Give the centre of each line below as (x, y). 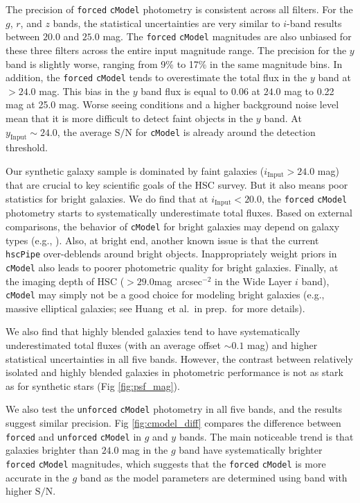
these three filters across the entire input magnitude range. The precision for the (176, 50)
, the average (84, 131)
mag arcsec (178, 281)
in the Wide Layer (253, 281)
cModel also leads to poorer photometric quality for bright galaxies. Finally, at (172, 267)
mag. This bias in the (84, 91)
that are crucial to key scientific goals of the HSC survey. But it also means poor (177, 185)
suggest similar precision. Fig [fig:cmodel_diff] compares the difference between (173, 423)
